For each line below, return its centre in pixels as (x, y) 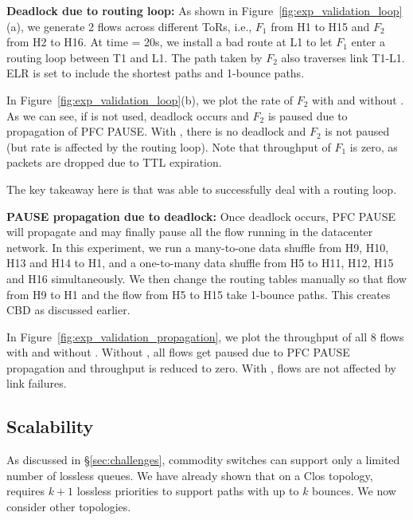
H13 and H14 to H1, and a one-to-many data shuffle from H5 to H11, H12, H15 (200, 263)
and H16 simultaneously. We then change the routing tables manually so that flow (206, 278)
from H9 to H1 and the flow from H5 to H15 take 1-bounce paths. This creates (199, 294)
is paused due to (308, 115)
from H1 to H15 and (320, 26)
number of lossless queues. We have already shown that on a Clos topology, (190, 475)
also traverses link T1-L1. (343, 57)
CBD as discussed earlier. (68, 310)
